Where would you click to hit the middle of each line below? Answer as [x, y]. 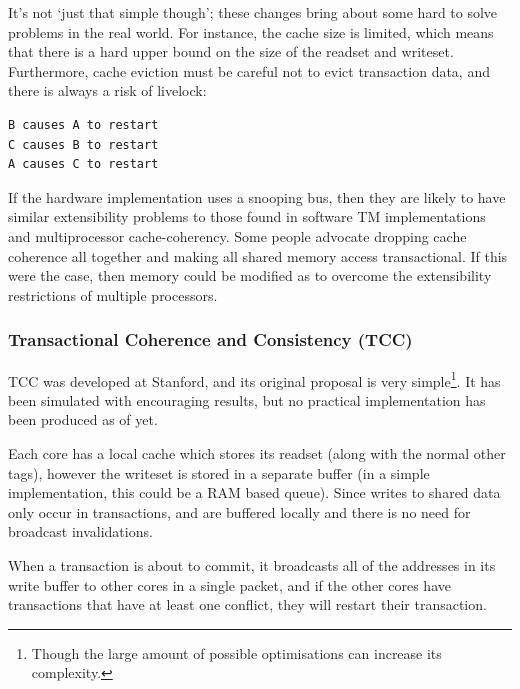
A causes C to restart [83, 164]
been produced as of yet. [83, 419]
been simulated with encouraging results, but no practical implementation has [247, 399]
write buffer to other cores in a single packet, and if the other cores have [229, 584]
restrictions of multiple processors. [113, 294]
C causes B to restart [83, 144]
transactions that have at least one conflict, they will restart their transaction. [247, 604]
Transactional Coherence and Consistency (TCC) [210, 339]
